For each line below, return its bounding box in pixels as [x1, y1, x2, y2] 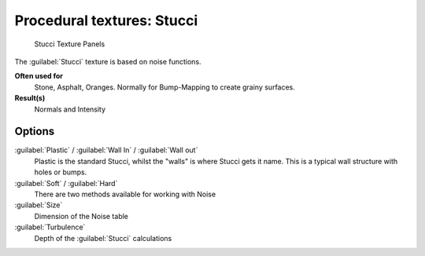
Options [14, 125, 55, 138]
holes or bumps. [34, 167, 87, 177]
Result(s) [14, 93, 46, 103]
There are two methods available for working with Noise [34, 189, 216, 199]
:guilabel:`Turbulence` [14, 222, 86, 232]
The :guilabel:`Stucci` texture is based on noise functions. [14, 57, 201, 66]
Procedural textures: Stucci [14, 12, 198, 29]
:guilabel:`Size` [14, 200, 63, 210]
